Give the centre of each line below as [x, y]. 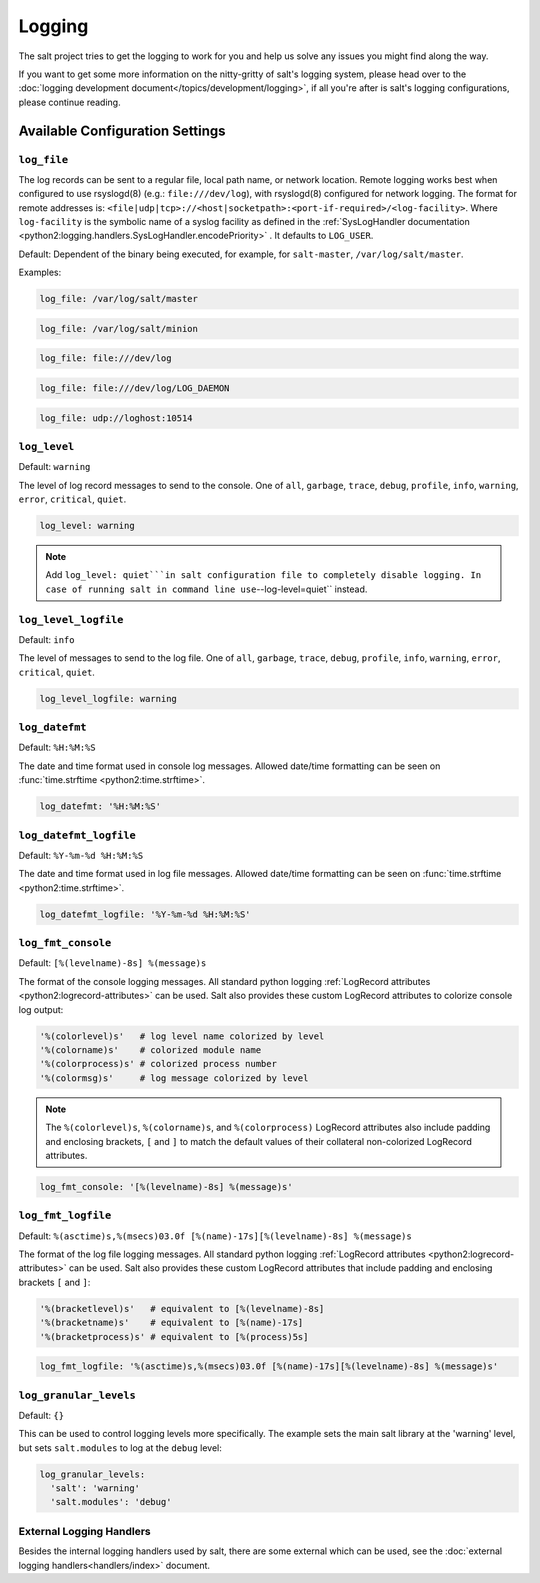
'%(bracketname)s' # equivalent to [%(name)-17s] [171, 1323]
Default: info [46, 639]
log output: [41, 1009]
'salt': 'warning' [95, 1488]
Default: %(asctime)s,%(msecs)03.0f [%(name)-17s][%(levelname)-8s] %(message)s [215, 1236]
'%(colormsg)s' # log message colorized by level [174, 1078]
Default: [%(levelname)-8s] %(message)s [112, 963]
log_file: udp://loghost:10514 [116, 418]
